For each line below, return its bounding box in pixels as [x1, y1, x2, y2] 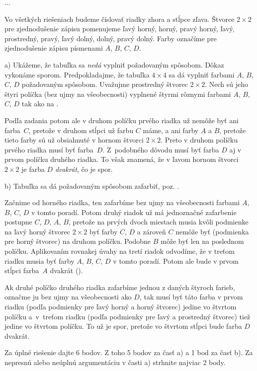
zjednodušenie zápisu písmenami [4, 43, 103, 53]
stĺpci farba [4, 265, 39, 276]
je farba [21, 163, 45, 174]
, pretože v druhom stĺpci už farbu [28, 125, 134, 135]
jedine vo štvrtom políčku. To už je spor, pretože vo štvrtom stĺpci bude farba [4, 321, 242, 331]
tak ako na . [21, 98, 59, 109]
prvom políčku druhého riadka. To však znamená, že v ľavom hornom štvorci [4, 154, 239, 164]
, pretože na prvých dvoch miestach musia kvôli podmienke [68, 217, 249, 227]
